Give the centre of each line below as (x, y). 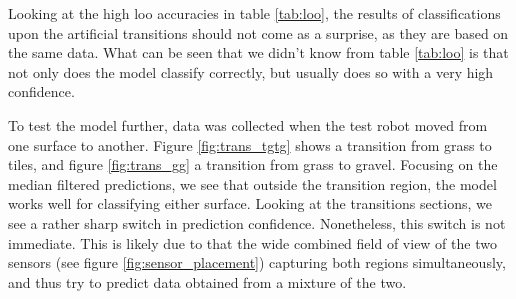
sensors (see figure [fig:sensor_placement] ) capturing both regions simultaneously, (257, 262)
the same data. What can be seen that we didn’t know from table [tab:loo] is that (258, 52)
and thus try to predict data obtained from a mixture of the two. (207, 281)
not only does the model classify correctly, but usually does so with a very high (251, 71)
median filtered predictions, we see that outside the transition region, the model (252, 183)
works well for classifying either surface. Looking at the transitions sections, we (250, 203)
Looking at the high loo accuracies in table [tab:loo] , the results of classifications (254, 13)
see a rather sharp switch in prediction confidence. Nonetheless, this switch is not (257, 222)
